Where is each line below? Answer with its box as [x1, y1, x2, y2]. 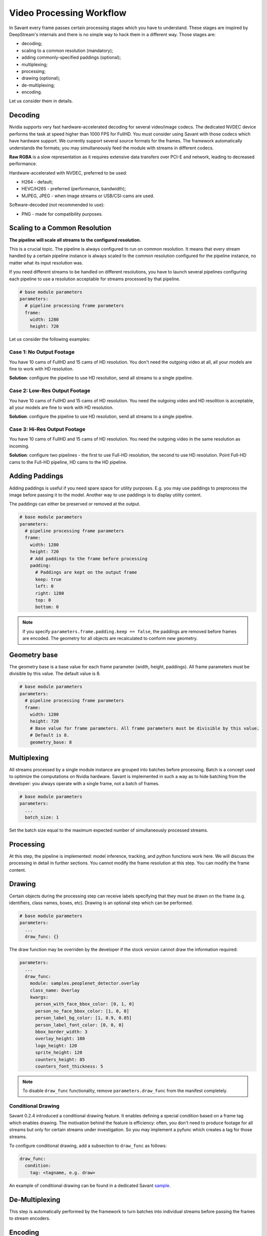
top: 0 [35, 597, 51, 603]
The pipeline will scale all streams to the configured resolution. [9, 237, 141, 243]
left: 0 [35, 583, 54, 589]
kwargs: [30, 994, 49, 1000]
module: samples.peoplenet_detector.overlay [30, 980, 140, 986]
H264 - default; [21, 179, 53, 185]
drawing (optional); [21, 75, 60, 81]
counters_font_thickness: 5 [35, 1063, 103, 1069]
